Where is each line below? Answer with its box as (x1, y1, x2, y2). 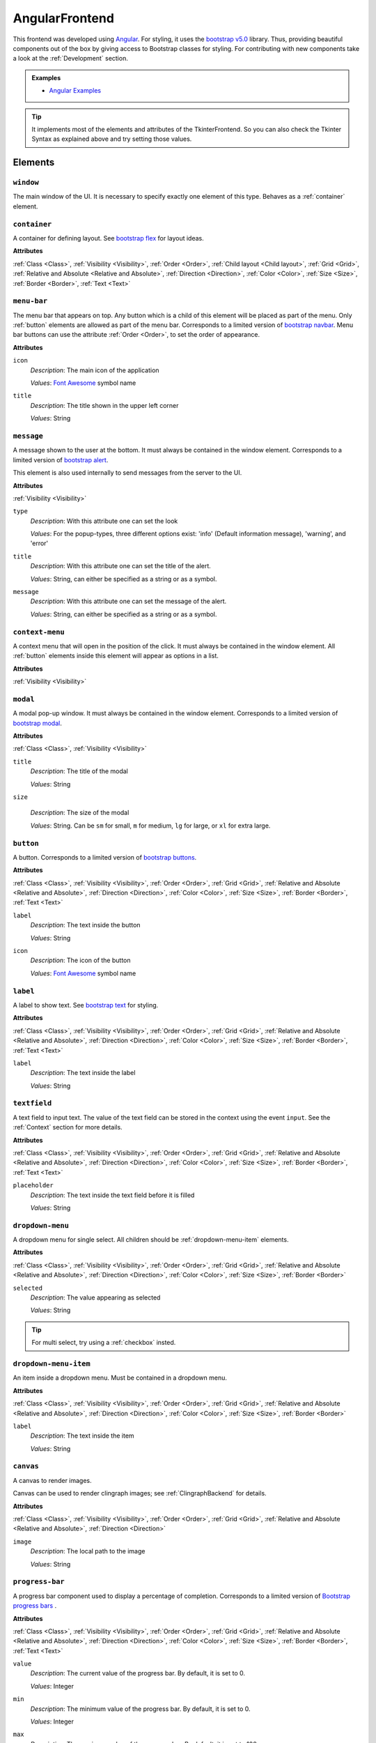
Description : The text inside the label (30, 1069, 136, 1077)
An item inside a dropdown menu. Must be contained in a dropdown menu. (13, 1373, 228, 1382)
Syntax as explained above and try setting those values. (31, 135, 192, 143)
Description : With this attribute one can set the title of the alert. (30, 562, 212, 570)
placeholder (13, 1182, 54, 1189)
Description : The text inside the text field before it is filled (30, 1191, 195, 1199)
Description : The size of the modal (30, 809, 130, 817)
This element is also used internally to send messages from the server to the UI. (13, 469, 242, 477)
